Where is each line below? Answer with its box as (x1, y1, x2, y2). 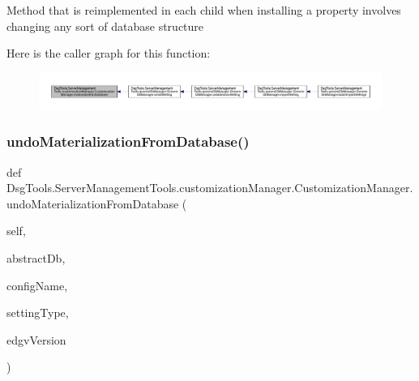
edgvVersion (6, 331, 66, 348)
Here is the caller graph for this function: (6, 45, 211, 62)
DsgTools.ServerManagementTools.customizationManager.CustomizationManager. (6, 179, 413, 196)
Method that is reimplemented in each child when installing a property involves (6, 2, 401, 18)
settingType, (6, 304, 69, 321)
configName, (6, 276, 68, 293)
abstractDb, (6, 249, 66, 266)
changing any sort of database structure (6, 17, 204, 34)
